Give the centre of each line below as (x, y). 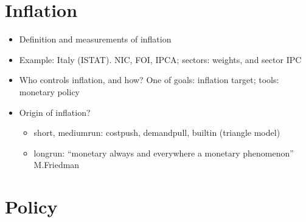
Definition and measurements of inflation (95, 39)
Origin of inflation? (55, 112)
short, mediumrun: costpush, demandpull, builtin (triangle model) (157, 133)
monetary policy (50, 91)
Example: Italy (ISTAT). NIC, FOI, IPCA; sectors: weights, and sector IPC (160, 59)
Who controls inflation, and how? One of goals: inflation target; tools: (149, 80)
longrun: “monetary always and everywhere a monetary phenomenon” (164, 153)
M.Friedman (57, 165)
